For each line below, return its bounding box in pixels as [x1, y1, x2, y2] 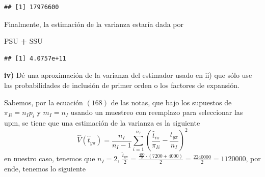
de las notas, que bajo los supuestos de [111, 97, 232, 107]
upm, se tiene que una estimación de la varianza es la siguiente [4, 117, 200, 128]
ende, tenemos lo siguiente [4, 163, 86, 174]
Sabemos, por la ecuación [4, 97, 83, 107]
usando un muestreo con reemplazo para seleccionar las [70, 107, 243, 117]
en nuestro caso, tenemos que [4, 153, 95, 164]
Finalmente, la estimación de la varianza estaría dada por [4, 18, 184, 29]
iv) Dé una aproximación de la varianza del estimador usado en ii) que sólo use [4, 70, 252, 80]
